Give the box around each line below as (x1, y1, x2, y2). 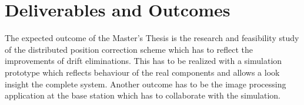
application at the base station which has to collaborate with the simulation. (5, 89, 280, 101)
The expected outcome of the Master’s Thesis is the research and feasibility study (5, 32, 299, 44)
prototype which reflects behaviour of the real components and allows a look (5, 66, 280, 78)
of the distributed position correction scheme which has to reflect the (5, 43, 253, 55)
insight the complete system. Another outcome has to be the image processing (5, 77, 286, 90)
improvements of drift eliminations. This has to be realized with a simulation (5, 55, 282, 67)
